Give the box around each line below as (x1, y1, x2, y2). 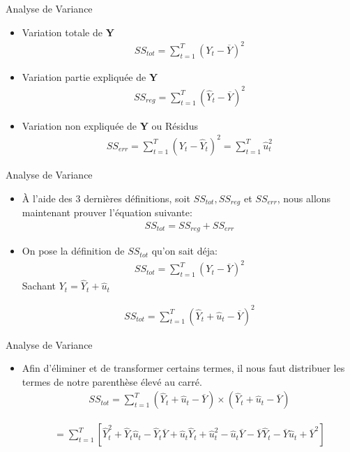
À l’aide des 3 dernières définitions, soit (22, 190, 190, 205)
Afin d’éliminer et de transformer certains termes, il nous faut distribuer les (22, 361, 345, 375)
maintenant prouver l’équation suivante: (22, 205, 192, 220)
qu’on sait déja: (151, 243, 218, 258)
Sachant (22, 278, 56, 293)
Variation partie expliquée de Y (22, 69, 158, 84)
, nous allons (277, 190, 331, 205)
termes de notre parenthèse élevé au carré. (22, 374, 202, 389)
